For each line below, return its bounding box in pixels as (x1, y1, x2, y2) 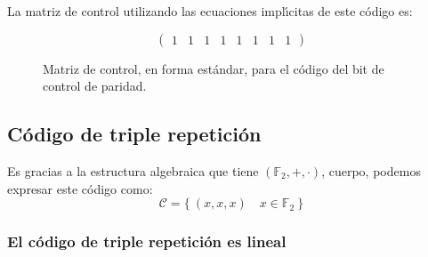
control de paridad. (43, 76, 147, 95)
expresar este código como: (7, 179, 153, 197)
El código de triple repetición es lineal (7, 230, 287, 253)
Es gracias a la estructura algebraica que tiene (7, 161, 259, 180)
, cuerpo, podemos (321, 161, 421, 180)
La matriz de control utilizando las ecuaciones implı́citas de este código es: (7, 2, 413, 20)
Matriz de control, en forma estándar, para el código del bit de (43, 59, 384, 77)
